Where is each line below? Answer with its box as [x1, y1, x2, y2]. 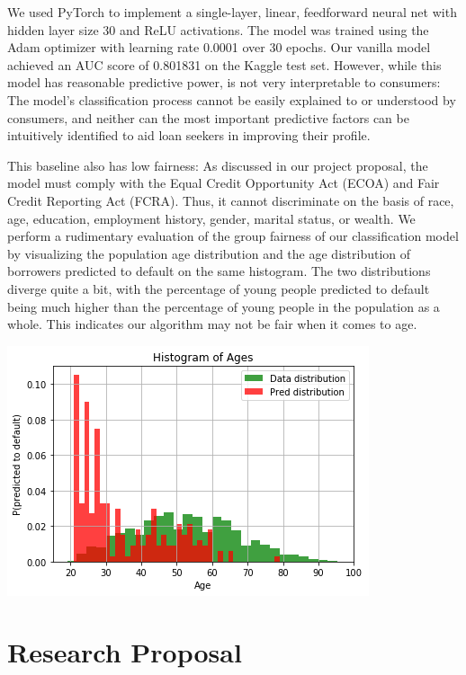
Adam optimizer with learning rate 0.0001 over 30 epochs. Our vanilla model [7, 38, 431, 57]
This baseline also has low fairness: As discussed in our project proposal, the [7, 155, 428, 174]
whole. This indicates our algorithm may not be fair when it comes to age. [7, 315, 417, 333]
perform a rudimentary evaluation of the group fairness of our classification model [7, 226, 459, 245]
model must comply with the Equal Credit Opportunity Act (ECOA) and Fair [7, 173, 440, 192]
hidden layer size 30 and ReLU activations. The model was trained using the [7, 20, 429, 39]
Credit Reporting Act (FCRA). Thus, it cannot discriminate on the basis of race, [7, 191, 454, 209]
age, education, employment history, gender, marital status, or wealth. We [7, 209, 416, 227]
